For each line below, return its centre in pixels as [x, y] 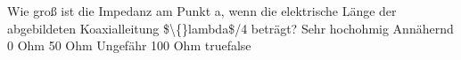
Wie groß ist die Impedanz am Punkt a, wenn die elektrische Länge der [202, 11]
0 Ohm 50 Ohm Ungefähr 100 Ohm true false [129, 45]
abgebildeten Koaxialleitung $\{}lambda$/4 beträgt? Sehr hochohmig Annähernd [230, 28]
